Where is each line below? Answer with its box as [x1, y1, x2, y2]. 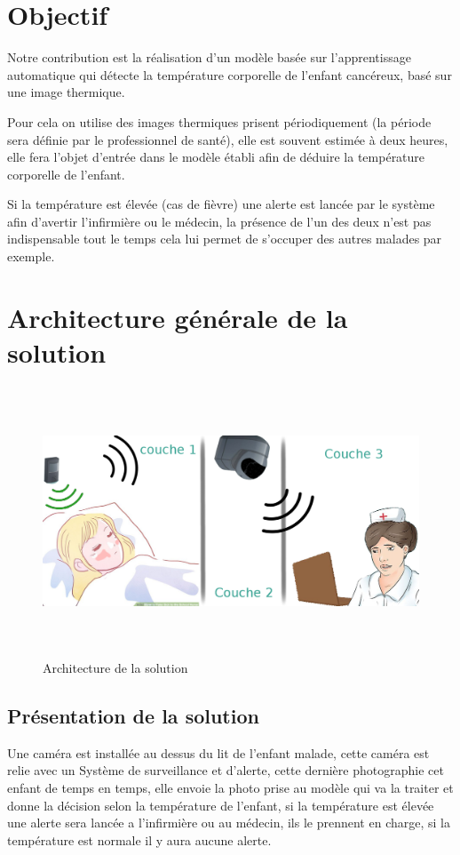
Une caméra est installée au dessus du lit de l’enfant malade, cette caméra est [7, 743, 430, 762]
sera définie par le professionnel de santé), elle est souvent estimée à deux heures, [7, 130, 448, 148]
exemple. [7, 247, 55, 266]
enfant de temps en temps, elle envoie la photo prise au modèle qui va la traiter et [7, 778, 454, 796]
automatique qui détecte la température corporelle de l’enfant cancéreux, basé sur [7, 65, 452, 84]
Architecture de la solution [43, 658, 188, 676]
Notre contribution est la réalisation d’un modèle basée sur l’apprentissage [7, 48, 411, 67]
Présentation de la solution [7, 701, 259, 729]
